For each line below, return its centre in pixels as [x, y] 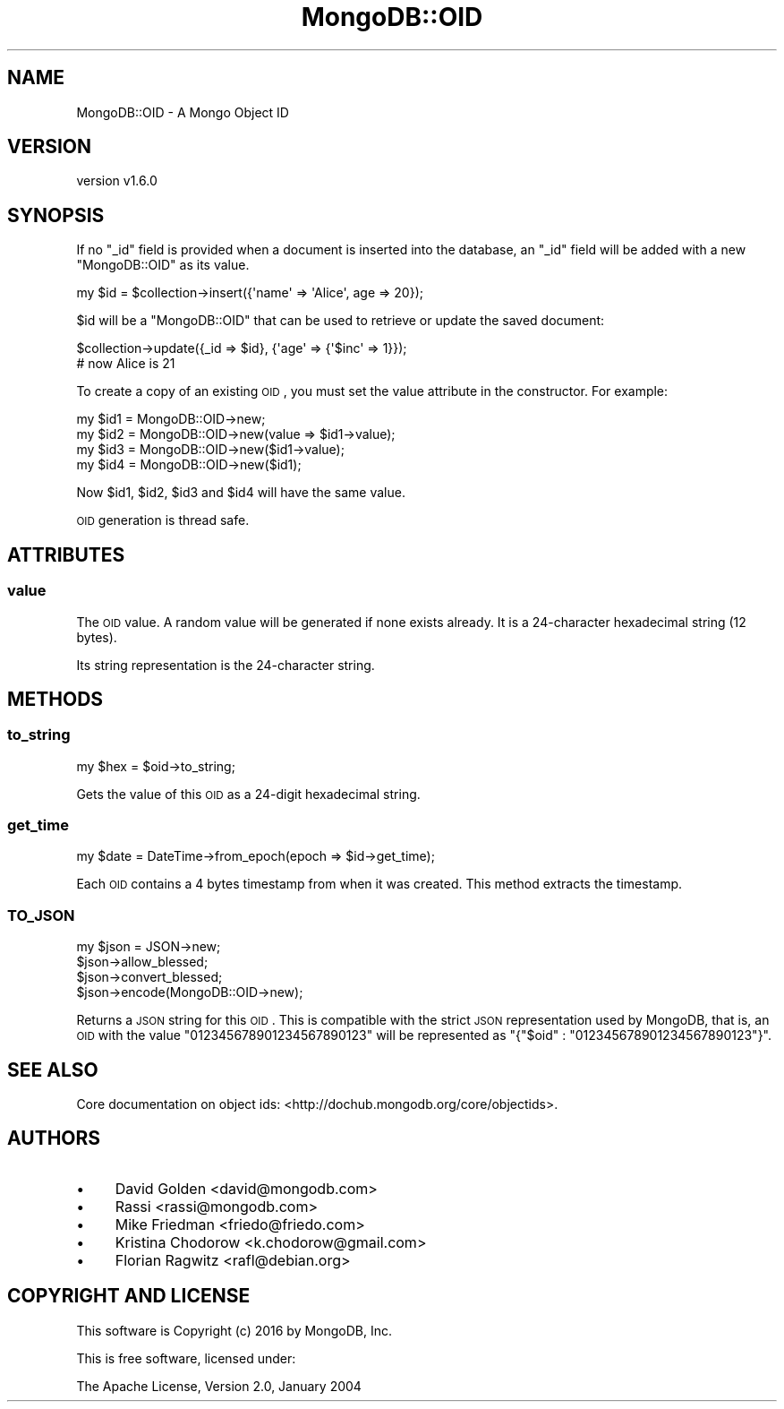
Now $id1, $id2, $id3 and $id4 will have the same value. [241, 493]
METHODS [55, 699]
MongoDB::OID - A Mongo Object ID [183, 112]
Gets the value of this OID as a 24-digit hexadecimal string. [248, 794]
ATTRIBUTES [66, 554]
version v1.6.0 [117, 181]
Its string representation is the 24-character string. [226, 665]
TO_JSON [41, 915]
